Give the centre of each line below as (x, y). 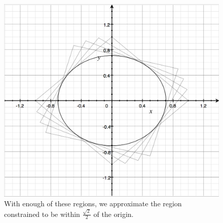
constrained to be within (42, 214)
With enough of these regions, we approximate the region (93, 203)
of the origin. (114, 214)
